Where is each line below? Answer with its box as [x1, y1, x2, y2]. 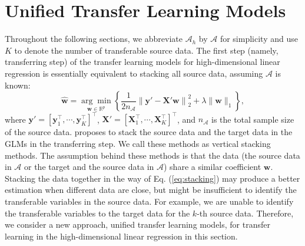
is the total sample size [211, 113, 294, 125]
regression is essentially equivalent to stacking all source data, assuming [5, 67, 263, 79]
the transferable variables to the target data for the [5, 206, 190, 219]
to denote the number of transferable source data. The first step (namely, [14, 44, 279, 56]
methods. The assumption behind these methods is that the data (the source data [5, 149, 300, 161]
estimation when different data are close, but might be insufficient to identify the [5, 183, 297, 196]
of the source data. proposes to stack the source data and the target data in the [5, 126, 293, 138]
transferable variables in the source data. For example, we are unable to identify [5, 195, 294, 207]
